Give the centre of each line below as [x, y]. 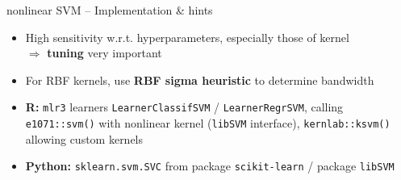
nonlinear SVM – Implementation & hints [110, 10]
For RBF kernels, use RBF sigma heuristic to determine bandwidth [200, 80]
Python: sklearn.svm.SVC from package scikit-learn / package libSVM [210, 166]
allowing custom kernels [84, 138]
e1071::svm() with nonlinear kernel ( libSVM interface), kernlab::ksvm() [208, 123]
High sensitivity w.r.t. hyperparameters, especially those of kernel [187, 37]
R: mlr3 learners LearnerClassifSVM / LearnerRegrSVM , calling [184, 107]
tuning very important [104, 53]
